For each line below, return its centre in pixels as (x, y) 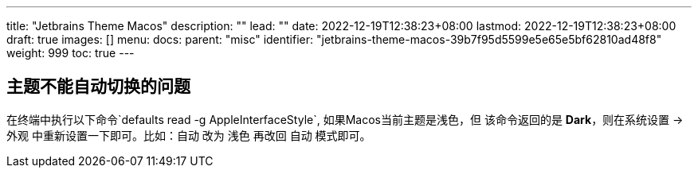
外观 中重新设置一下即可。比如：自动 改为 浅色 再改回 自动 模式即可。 (189, 135)
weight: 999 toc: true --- (71, 53)
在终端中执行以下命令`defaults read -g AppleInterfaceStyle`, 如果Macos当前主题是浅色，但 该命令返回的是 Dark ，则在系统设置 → (345, 119)
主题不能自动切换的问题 (98, 87)
